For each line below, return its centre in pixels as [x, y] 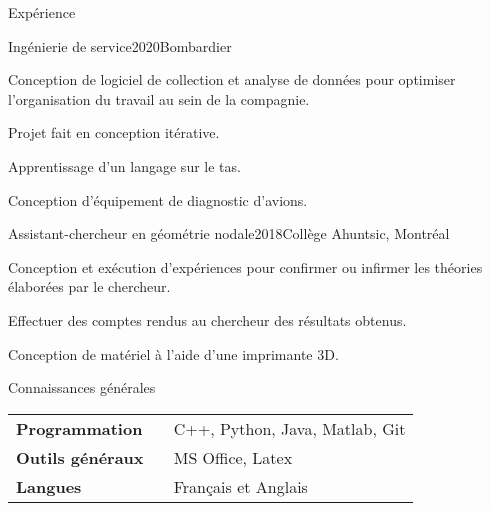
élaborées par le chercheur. [89, 286]
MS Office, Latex [233, 457]
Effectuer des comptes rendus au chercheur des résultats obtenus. [207, 319]
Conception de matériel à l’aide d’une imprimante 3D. [173, 353]
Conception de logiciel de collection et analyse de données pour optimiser [232, 79]
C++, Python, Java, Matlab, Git [289, 428]
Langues [49, 486]
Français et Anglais [240, 486]
